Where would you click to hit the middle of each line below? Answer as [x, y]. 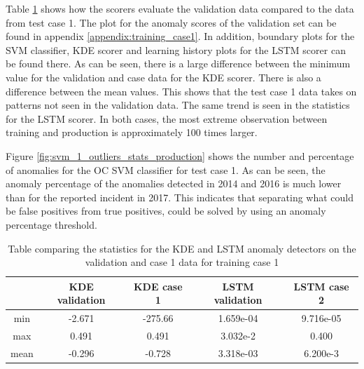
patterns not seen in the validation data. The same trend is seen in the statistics [178, 105]
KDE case [158, 286]
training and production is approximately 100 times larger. [132, 132]
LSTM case [321, 286]
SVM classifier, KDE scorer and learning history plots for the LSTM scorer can [176, 49]
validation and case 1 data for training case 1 [182, 262]
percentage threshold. [51, 224]
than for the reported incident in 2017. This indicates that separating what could [180, 197]
